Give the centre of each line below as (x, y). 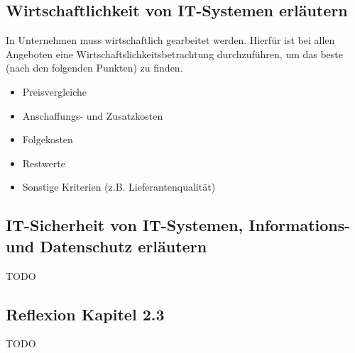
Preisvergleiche (54, 91)
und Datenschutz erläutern (106, 246)
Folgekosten (48, 139)
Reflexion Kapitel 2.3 (85, 314)
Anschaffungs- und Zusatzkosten (93, 115)
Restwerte (44, 163)
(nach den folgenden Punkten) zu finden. (94, 68)
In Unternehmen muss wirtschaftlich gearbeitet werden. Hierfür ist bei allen (170, 40)
